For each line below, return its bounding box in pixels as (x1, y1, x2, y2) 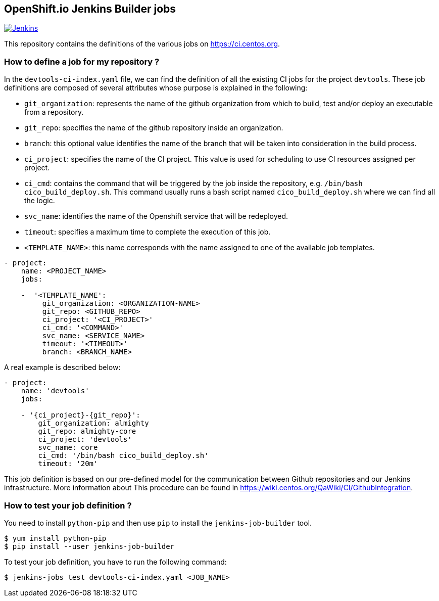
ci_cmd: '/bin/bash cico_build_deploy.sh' (38, 451, 209, 460)
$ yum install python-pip (4, 534, 107, 542)
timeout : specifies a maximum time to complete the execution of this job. (24, 227, 271, 237)
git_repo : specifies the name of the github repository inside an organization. (24, 123, 283, 132)
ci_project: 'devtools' (38, 435, 132, 444)
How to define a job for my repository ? (4, 56, 160, 67)
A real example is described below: (4, 363, 121, 372)
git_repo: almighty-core (38, 427, 136, 436)
